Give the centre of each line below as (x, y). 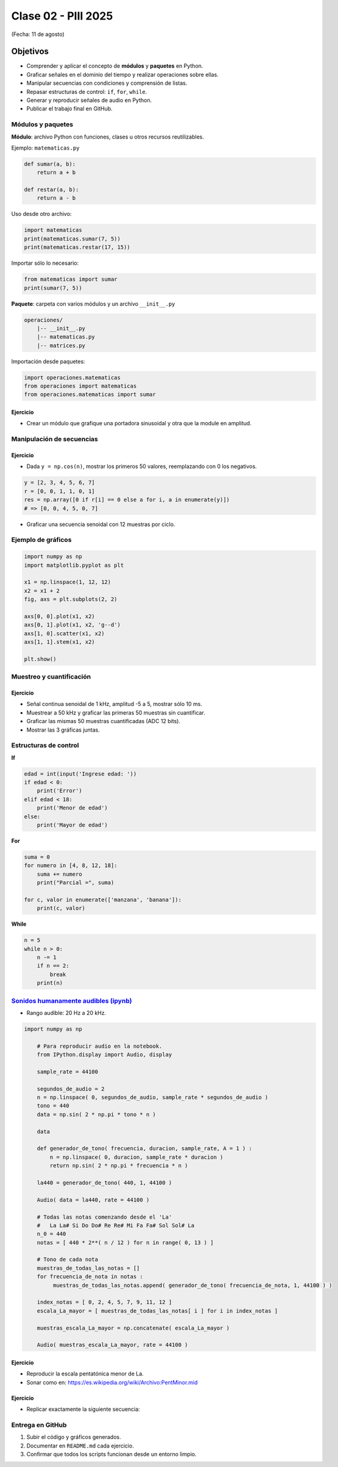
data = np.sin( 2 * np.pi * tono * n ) (97, 1114)
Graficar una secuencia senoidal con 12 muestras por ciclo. (101, 524)
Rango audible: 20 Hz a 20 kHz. (66, 1012)
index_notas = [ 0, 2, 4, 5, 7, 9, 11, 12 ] (104, 1302)
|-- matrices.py (61, 345)
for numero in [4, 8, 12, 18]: (71, 866)
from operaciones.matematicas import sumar (90, 395)
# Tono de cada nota (68, 1260)
